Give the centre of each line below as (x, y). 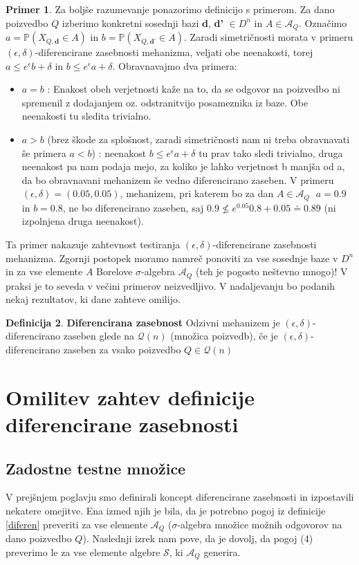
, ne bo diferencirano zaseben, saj (133, 207)
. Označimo (323, 22)
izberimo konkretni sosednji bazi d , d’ (142, 22)
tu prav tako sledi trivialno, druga (271, 152)
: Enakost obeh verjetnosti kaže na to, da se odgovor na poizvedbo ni (194, 89)
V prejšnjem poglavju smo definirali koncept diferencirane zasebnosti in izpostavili (180, 497)
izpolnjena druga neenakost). (83, 221)
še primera (44, 152)
